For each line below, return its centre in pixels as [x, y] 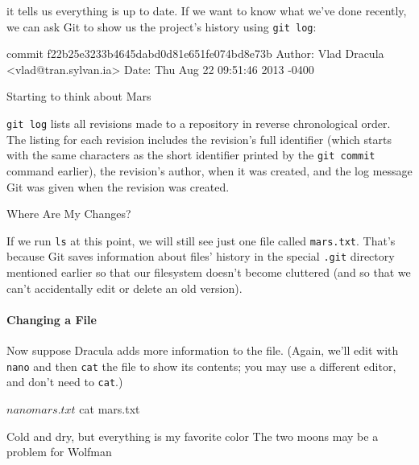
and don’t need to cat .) [65, 382]
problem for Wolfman [59, 452]
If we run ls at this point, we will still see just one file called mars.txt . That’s [201, 240]
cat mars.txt [110, 408]
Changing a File [52, 319]
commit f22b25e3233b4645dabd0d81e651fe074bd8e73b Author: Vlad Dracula [195, 53]
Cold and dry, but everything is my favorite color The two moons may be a [193, 436]
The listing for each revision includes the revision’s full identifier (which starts [199, 139]
